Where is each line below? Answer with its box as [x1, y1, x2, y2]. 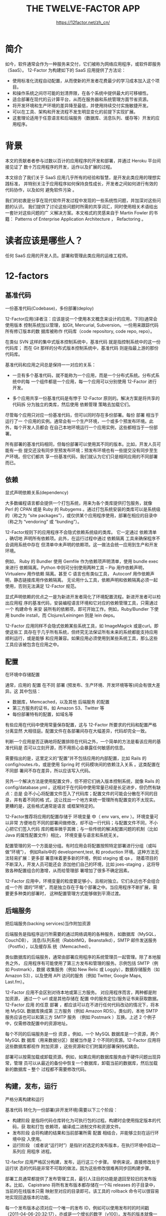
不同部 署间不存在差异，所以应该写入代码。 [5, 768, 93, 774]
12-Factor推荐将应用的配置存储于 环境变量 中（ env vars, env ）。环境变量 [5, 814, 154, 820]
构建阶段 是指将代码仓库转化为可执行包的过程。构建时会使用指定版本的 [12, 1117, 157, 1123]
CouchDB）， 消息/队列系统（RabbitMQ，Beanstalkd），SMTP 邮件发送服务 [5, 937, 157, 943]
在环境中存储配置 [5, 672, 40, 678]
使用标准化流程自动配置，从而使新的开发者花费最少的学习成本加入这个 [12, 77, 156, 83]
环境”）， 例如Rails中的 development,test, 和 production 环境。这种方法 [11, 849, 155, 855]
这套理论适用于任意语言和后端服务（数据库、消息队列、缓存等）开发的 [12, 115, 156, 121]
